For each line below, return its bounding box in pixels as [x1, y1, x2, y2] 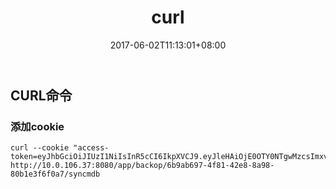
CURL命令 [10, 87, 73, 104]
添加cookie [10, 119, 65, 133]
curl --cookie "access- [10, 143, 110, 153]
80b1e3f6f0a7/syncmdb [10, 169, 101, 180]
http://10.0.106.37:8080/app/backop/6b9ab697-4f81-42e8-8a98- [10, 161, 275, 171]
